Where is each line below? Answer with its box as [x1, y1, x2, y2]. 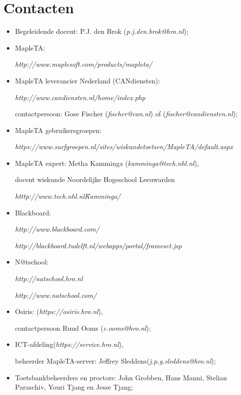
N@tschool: [15, 257, 48, 267]
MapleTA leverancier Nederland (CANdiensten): [15, 75, 160, 85]
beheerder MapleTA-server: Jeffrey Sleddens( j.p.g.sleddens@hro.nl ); [15, 356, 216, 366]
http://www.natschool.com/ [15, 290, 97, 300]
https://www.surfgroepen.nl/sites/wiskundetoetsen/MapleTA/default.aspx [15, 141, 233, 152]
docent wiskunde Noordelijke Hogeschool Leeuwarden [15, 174, 175, 184]
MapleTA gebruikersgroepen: [15, 125, 102, 135]
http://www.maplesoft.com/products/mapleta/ [15, 59, 152, 69]
